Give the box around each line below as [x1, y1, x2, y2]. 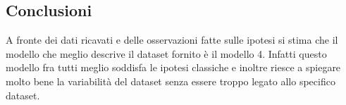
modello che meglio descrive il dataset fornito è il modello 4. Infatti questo [6, 46, 327, 61]
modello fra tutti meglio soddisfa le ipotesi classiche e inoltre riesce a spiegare [6, 60, 341, 75]
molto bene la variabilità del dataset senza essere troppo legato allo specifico [6, 73, 335, 88]
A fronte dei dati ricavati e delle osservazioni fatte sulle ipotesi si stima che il [6, 32, 338, 47]
